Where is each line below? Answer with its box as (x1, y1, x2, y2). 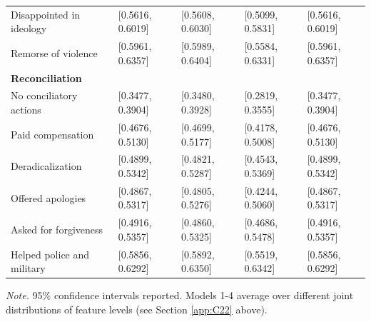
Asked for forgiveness (11, 222, 103, 237)
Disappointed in (11, 6, 81, 21)
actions (11, 102, 41, 117)
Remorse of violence (11, 45, 98, 60)
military (11, 261, 46, 276)
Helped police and (11, 246, 90, 261)
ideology (11, 21, 47, 36)
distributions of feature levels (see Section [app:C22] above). (6, 301, 268, 316)
